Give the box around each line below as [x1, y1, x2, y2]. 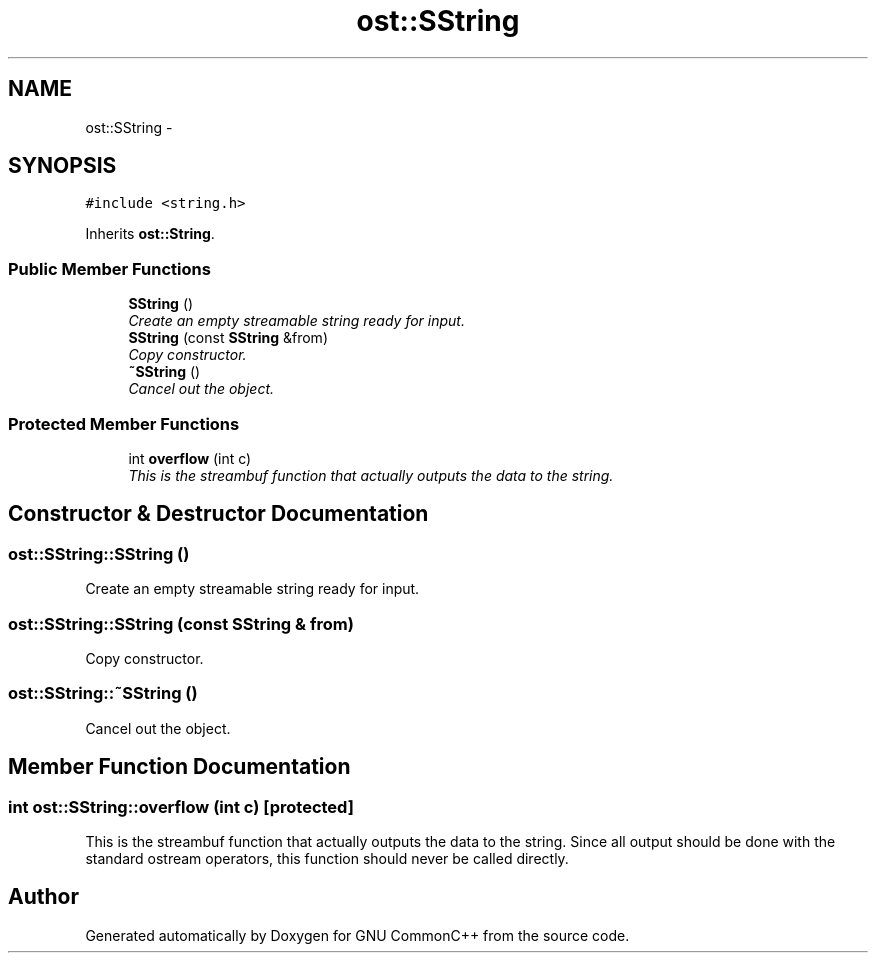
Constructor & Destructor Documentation [8, 501, 429, 527]
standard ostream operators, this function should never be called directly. [85, 849, 569, 867]
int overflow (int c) [128, 449, 252, 467]
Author [8, 884, 79, 910]
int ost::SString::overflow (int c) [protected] [8, 796, 354, 817]
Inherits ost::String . [85, 225, 215, 243]
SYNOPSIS [8, 153, 117, 179]
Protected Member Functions [8, 413, 240, 434]
